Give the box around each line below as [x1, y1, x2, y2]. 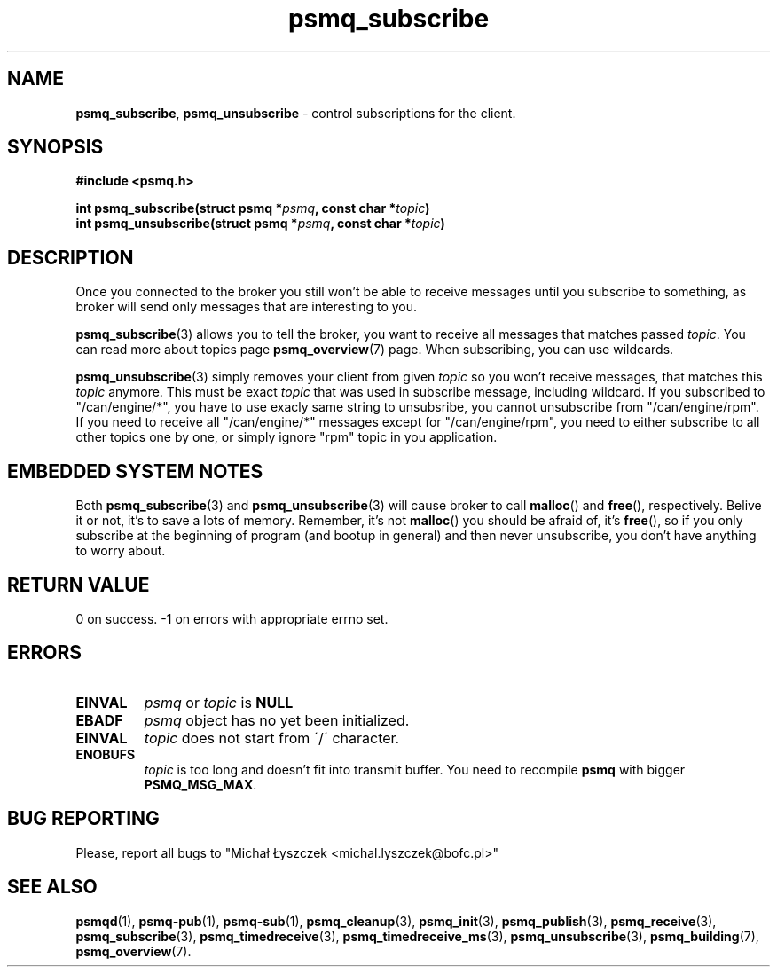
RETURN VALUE [7, 573, 150, 596]
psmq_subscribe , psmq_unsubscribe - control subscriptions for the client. [75, 105, 516, 121]
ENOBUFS [75, 746, 136, 762]
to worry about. [75, 543, 166, 559]
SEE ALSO [7, 876, 98, 899]
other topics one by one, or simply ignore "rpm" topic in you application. [75, 429, 498, 445]
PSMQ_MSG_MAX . [144, 776, 257, 792]
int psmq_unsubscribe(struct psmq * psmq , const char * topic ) [75, 216, 445, 232]
